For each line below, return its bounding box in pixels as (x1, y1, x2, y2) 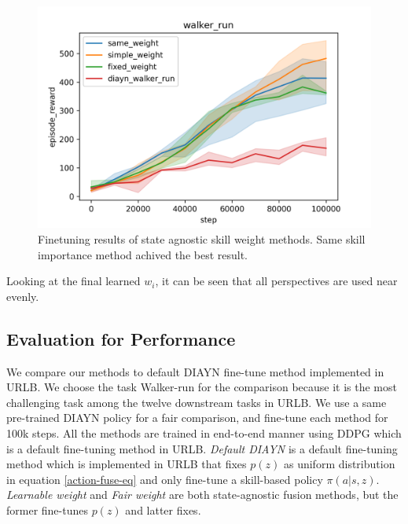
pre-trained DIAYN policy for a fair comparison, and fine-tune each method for (6, 409, 388, 426)
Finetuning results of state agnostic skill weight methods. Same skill (38, 230, 366, 247)
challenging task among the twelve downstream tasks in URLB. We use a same (6, 394, 387, 410)
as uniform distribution (283, 456, 395, 472)
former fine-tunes (6, 501, 88, 518)
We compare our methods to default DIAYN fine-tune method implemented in (6, 363, 384, 379)
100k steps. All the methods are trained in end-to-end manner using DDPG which (6, 424, 402, 441)
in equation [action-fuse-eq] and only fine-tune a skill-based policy (6, 471, 323, 487)
